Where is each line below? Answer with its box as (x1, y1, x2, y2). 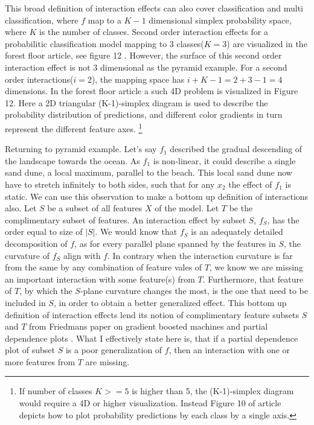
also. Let (5, 202, 37, 214)
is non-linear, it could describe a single (153, 154, 296, 167)
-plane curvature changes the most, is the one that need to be (80, 284, 309, 297)
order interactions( (5, 72, 74, 85)
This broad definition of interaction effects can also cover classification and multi (5, 2, 303, 14)
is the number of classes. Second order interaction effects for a (39, 25, 268, 38)
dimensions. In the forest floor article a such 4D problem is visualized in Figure (5, 85, 298, 97)
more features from (5, 355, 75, 368)
